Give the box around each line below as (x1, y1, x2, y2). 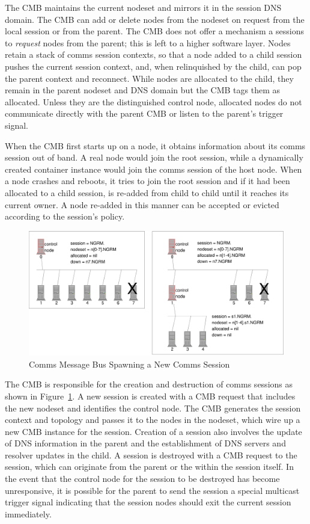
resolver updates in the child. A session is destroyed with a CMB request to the (5, 448, 297, 461)
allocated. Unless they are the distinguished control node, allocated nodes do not (5, 95, 302, 108)
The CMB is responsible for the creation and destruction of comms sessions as (5, 378, 293, 390)
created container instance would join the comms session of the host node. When (5, 162, 302, 175)
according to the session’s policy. (5, 210, 125, 223)
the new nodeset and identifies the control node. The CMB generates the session (5, 401, 301, 414)
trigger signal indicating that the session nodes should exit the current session (5, 496, 291, 508)
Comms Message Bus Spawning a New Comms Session (29, 357, 230, 370)
